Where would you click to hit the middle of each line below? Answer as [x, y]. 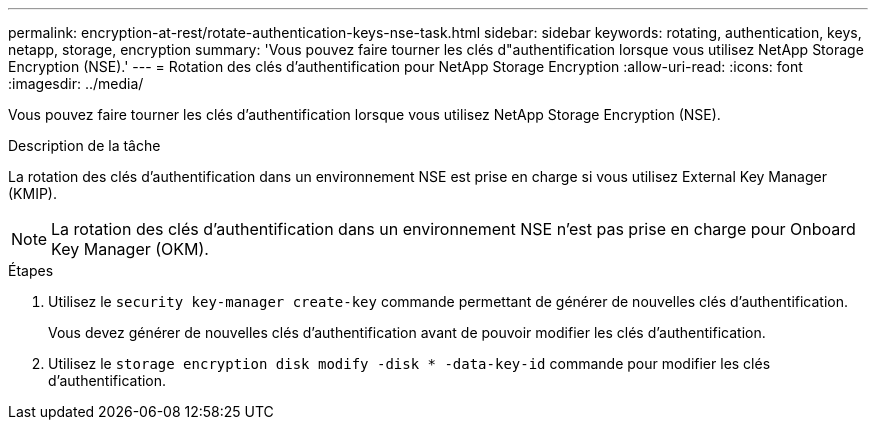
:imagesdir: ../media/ [76, 83]
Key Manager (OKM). [130, 249]
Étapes [31, 270]
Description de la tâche [84, 145]
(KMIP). [32, 193]
